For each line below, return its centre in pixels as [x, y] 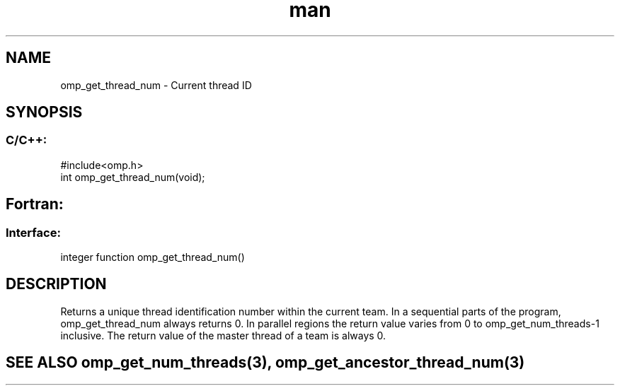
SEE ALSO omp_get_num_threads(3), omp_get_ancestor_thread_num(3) [265, 363]
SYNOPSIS [44, 112]
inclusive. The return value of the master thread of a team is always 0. [223, 335]
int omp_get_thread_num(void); [133, 177]
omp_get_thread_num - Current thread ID [156, 85]
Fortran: [35, 204]
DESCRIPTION [56, 284]
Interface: [33, 232]
